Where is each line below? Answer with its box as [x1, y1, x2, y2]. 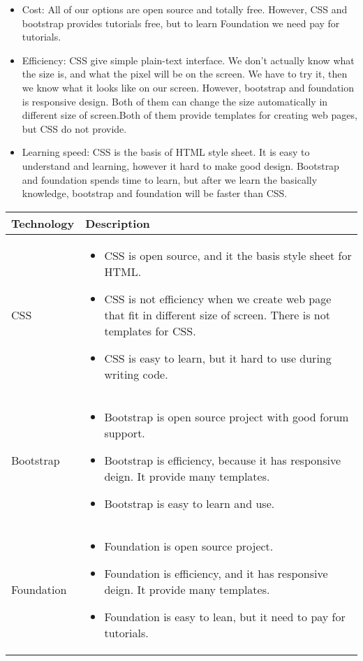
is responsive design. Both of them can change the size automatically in [22, 94, 328, 108]
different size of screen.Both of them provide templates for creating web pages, [22, 108, 357, 122]
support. [104, 424, 145, 441]
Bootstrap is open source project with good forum [104, 408, 349, 425]
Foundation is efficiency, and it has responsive [104, 565, 328, 581]
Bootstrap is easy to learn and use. [104, 495, 275, 511]
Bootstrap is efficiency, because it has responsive [104, 451, 341, 468]
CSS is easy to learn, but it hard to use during [104, 349, 332, 366]
